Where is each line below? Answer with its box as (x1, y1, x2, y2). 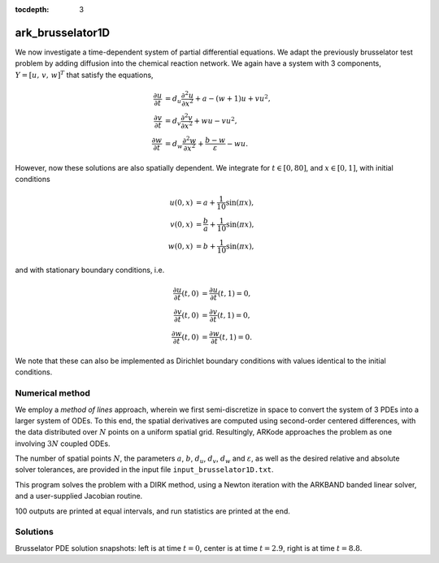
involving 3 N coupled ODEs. (15, 439, 111, 448)
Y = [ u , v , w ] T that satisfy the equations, (15, 69, 154, 80)
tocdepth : (15, 5, 50, 14)
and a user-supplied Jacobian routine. (15, 492, 143, 501)
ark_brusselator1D (15, 25, 110, 40)
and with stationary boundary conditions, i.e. (15, 265, 165, 275)
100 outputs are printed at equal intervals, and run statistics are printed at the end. (15, 506, 290, 516)
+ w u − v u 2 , (193, 115, 237, 126)
